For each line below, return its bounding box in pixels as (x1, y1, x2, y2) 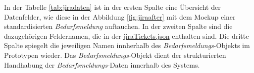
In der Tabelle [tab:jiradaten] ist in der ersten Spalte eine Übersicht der (4, 2, 221, 12)
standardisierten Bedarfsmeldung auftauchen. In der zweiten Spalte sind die (4, 21, 233, 31)
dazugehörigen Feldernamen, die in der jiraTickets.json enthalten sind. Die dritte (4, 30, 249, 41)
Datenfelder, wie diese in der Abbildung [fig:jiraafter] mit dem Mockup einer (4, 11, 236, 22)
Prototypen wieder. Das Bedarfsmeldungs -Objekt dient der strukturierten (4, 49, 226, 60)
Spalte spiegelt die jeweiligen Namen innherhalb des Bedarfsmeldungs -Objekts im (4, 40, 250, 50)
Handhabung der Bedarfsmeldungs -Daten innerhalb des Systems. (4, 59, 200, 70)
